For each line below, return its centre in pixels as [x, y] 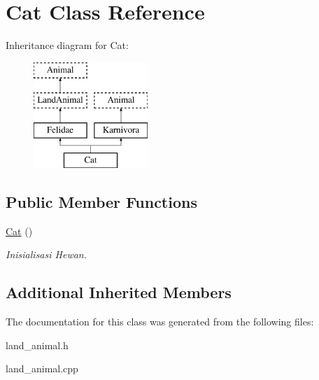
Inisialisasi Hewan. [47, 254]
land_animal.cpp [42, 368]
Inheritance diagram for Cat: [67, 45]
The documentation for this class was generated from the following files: [160, 322]
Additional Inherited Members [119, 292]
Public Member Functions [101, 201]
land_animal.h [37, 345]
